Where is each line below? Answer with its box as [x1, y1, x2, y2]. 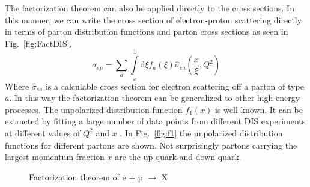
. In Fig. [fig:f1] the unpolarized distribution [120, 126, 283, 139]
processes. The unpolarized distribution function [5, 103, 183, 115]
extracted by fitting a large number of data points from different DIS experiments [5, 115, 306, 127]
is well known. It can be [215, 103, 303, 115]
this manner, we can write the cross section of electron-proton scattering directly [5, 13, 302, 26]
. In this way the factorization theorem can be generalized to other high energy [9, 91, 300, 104]
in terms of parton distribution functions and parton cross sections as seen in [5, 25, 288, 38]
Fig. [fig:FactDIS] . [5, 37, 72, 49]
